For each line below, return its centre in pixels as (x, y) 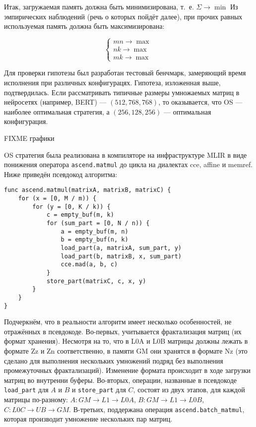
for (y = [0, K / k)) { (71, 207)
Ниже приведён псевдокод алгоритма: (61, 174)
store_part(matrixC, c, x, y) (96, 281)
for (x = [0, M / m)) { (57, 199)
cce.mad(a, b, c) (89, 265)
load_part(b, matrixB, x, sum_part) (121, 256)
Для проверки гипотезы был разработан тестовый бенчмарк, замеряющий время (125, 73)
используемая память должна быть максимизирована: (84, 26)
